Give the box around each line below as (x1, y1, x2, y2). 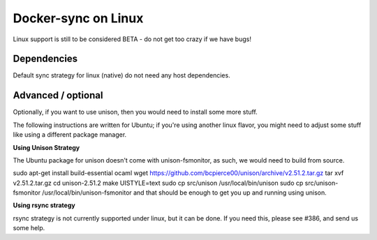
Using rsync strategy (13, 201, 76, 209)
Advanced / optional (13, 89, 103, 101)
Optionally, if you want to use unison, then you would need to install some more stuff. (13, 108, 258, 117)
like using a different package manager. (13, 130, 127, 139)
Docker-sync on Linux (13, 10, 144, 26)
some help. (13, 224, 45, 232)
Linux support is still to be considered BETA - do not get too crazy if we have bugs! (13, 35, 251, 43)
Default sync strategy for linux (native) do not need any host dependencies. (13, 71, 230, 80)
